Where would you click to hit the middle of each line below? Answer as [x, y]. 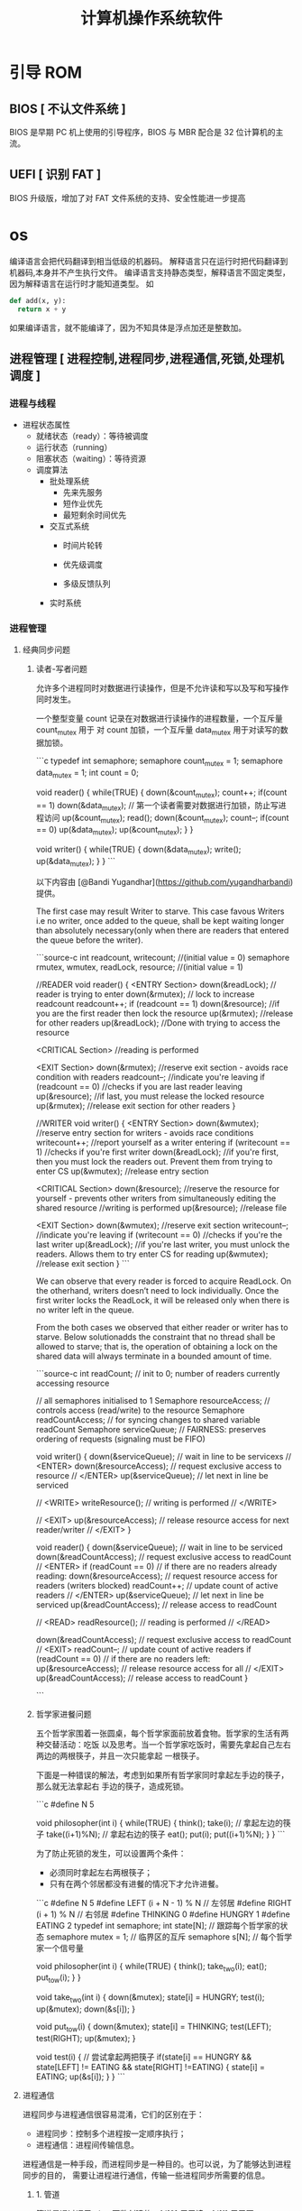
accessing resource [73, 1383]
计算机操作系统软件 [151, 18]
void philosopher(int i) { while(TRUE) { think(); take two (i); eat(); [151, 1967]
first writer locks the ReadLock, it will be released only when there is [163, 1300]
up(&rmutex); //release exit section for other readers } [136, 1105]
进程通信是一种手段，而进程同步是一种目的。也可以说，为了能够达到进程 [156, 2164]
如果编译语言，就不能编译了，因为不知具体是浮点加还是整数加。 [128, 327]
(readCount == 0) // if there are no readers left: [123, 1658]
